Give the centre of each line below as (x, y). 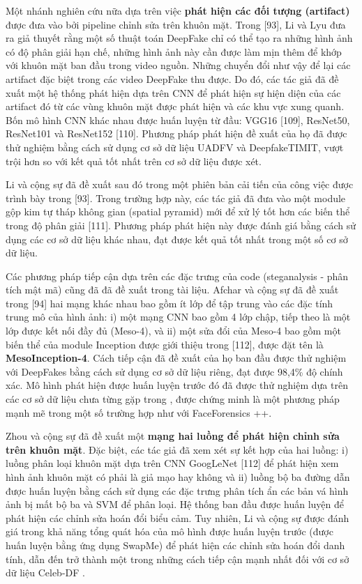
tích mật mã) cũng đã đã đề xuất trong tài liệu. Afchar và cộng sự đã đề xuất (172, 290)
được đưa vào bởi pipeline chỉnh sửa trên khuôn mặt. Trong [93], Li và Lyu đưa (176, 24)
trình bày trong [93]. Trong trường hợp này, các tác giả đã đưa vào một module (176, 198)
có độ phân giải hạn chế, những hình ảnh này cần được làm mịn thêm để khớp (174, 51)
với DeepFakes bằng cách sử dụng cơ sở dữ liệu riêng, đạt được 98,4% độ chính (174, 371)
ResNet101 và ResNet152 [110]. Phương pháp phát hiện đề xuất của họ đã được (176, 133)
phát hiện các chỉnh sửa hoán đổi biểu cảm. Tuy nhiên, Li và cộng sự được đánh (178, 517)
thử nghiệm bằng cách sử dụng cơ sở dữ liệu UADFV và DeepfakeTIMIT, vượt (175, 147)
